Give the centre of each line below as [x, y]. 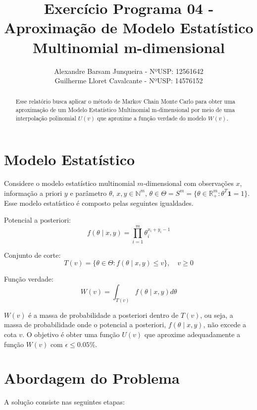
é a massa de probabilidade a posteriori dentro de [103, 315]
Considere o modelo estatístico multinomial [70, 183]
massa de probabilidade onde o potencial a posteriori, [85, 324]
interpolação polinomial [46, 118]
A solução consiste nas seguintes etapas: [64, 402]
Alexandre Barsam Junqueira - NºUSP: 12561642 [129, 71]
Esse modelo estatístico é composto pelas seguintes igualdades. [99, 203]
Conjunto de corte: [32, 255]
